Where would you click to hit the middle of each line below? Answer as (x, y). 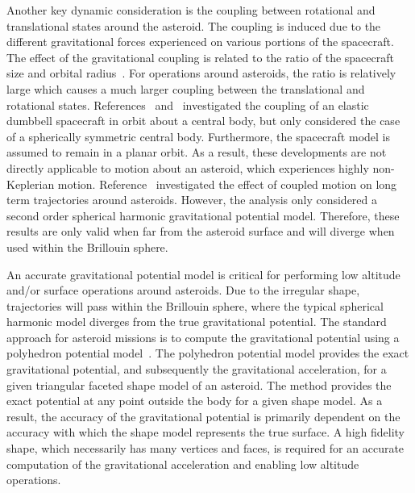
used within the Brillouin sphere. (87, 246)
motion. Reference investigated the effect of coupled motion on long (227, 184)
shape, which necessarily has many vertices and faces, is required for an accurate (205, 448)
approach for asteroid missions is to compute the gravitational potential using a (203, 337)
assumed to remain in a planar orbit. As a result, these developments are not (197, 152)
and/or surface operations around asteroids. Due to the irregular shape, (183, 290)
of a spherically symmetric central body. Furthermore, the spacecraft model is (198, 136)
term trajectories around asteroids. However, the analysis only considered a (192, 200)
